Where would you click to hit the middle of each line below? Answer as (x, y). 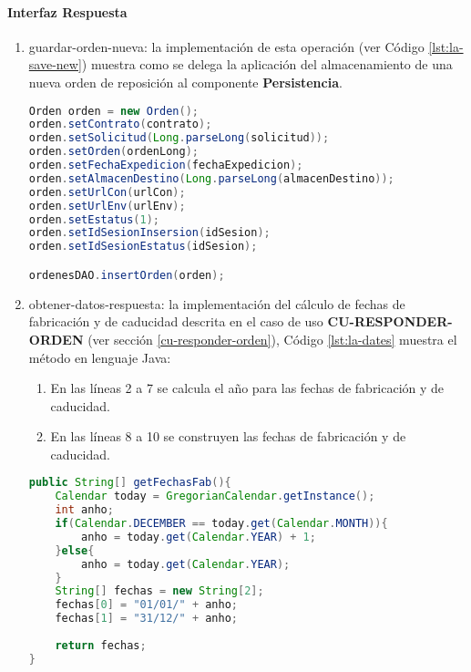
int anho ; (84, 510)
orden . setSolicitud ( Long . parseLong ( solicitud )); (179, 138)
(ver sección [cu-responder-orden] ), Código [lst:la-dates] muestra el (272, 339)
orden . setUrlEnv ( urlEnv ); (107, 206)
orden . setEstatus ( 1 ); (94, 219)
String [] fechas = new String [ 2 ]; (159, 591)
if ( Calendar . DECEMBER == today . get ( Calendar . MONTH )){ (221, 524)
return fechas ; (101, 645)
